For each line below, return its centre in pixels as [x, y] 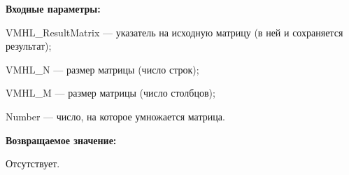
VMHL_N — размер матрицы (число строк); [102, 69]
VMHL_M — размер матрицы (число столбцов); [111, 93]
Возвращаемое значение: [61, 140]
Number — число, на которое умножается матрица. [115, 116]
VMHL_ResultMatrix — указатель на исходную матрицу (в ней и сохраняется [174, 32]
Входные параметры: [53, 8]
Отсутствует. [33, 163]
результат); [29, 46]
